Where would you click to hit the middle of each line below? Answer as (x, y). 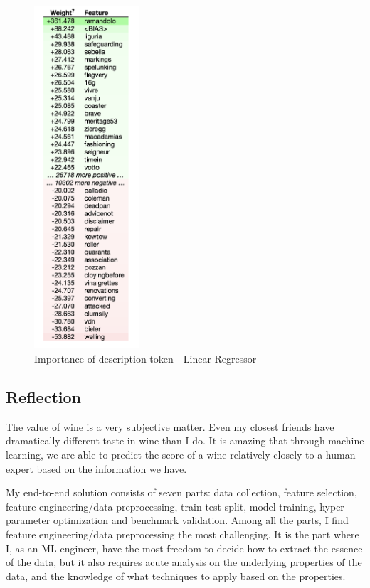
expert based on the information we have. (96, 468)
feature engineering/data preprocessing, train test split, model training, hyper (175, 506)
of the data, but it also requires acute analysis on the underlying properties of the (184, 562)
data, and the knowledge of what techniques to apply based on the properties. (176, 576)
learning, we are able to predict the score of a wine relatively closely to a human (181, 454)
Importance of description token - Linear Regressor (146, 358)
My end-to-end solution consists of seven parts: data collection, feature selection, (181, 492)
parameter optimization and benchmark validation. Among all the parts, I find (177, 520)
